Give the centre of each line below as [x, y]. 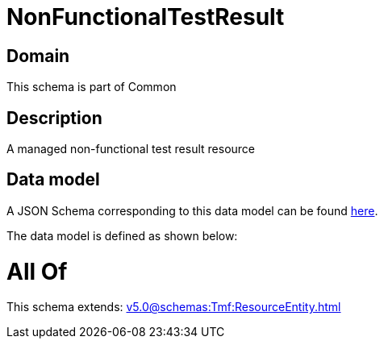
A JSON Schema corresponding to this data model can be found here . [192, 210]
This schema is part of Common [92, 87]
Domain [38, 56]
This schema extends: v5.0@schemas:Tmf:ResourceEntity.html [174, 307]
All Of [37, 271]
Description [54, 118]
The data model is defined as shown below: [122, 235]
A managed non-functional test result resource [131, 149]
